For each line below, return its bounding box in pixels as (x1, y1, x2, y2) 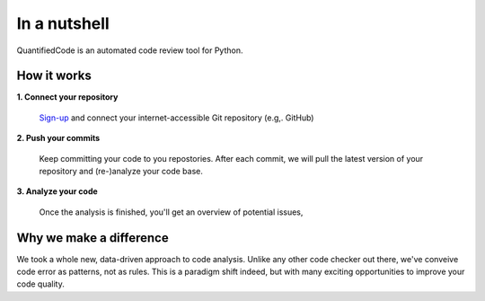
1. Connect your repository (16, 92, 119, 102)
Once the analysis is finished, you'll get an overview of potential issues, (39, 207, 304, 217)
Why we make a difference (16, 230, 170, 245)
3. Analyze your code (16, 186, 98, 197)
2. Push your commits (16, 133, 101, 144)
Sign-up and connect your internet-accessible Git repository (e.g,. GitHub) (39, 112, 314, 123)
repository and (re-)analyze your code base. (39, 166, 204, 177)
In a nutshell (16, 13, 110, 33)
